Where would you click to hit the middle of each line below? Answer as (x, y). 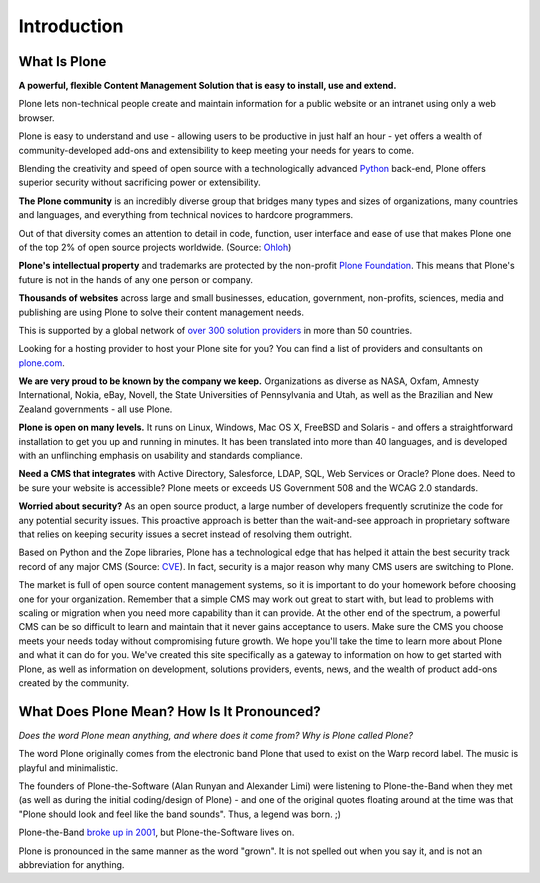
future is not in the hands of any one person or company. (136, 279)
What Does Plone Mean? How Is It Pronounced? (170, 711)
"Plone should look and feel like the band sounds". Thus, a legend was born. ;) (180, 814)
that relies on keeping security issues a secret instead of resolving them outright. (185, 534)
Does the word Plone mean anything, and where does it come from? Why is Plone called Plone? (216, 735)
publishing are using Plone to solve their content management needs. (161, 312)
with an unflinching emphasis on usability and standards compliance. (161, 456)
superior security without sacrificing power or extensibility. (139, 182)
